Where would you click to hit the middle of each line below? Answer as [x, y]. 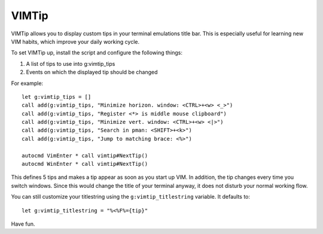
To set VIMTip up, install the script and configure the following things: [97, 53]
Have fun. [23, 224]
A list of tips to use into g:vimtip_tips [71, 63]
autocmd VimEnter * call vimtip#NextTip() [85, 155]
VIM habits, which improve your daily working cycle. [75, 41]
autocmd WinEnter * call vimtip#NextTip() [85, 164]
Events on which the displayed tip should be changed [92, 72]
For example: [27, 83]
